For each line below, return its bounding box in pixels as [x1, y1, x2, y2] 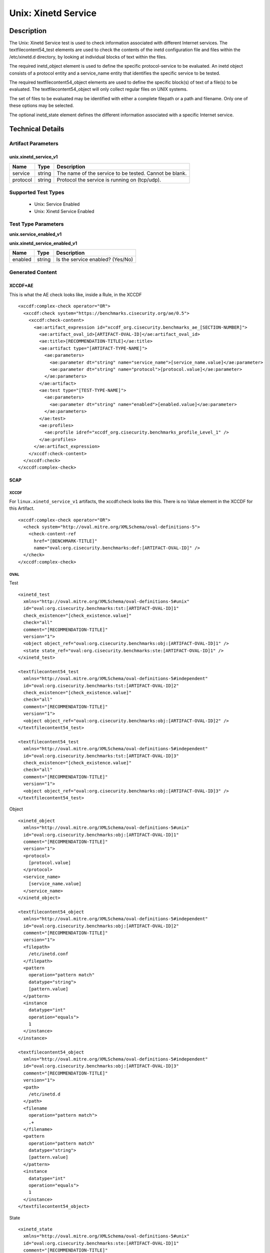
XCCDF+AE [9, 282, 33, 288]
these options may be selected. [9, 103, 74, 109]
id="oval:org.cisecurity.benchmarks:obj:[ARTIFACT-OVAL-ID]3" [23, 1063, 179, 1069]
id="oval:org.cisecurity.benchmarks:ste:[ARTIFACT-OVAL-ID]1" [23, 1240, 179, 1246]
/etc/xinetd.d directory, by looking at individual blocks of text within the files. [9, 54, 167, 60]
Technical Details [9, 125, 64, 133]
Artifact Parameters [9, 140, 58, 147]
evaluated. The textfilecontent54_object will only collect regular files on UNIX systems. [9, 86, 188, 92]
